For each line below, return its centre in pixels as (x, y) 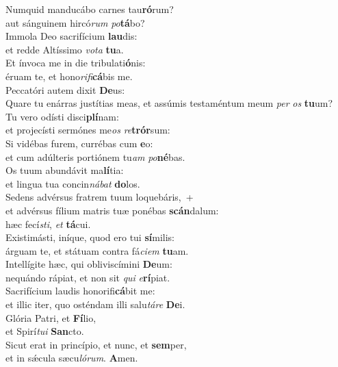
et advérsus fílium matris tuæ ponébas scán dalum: (112, 210)
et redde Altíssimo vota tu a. (65, 49)
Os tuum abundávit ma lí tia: (65, 170)
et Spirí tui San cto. (45, 331)
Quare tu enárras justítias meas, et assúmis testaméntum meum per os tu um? (169, 103)
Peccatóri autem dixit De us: (65, 89)
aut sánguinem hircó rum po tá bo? (75, 22)
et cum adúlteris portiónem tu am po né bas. (95, 156)
